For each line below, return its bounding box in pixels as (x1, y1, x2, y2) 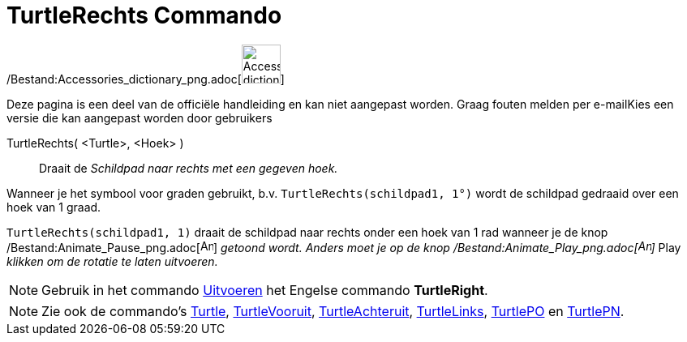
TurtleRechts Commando (6, 2, 282, 29)
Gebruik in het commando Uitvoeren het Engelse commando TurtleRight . (41, 281, 488, 298)
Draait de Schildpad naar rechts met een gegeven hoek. (39, 160, 338, 175)
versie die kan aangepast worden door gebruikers (6, 110, 273, 125)
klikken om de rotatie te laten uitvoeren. (6, 254, 218, 268)
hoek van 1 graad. (6, 199, 101, 214)
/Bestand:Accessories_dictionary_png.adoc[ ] (6, 71, 285, 86)
